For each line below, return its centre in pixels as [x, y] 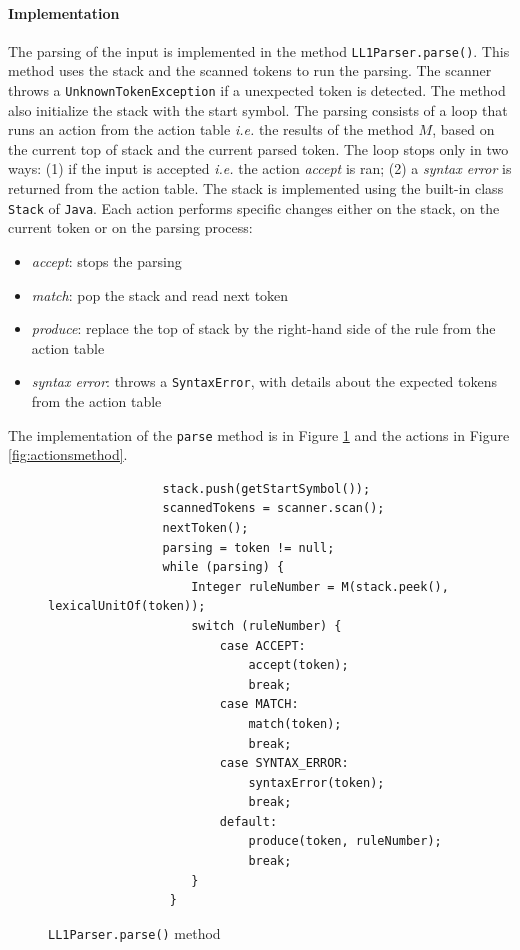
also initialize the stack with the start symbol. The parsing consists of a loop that [258, 109]
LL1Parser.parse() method [134, 932]
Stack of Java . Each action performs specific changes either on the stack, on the [254, 207]
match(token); [295, 723]
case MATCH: [259, 704]
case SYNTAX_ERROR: [284, 763]
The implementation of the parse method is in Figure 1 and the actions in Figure [259, 434]
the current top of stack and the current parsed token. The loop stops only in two [258, 148]
